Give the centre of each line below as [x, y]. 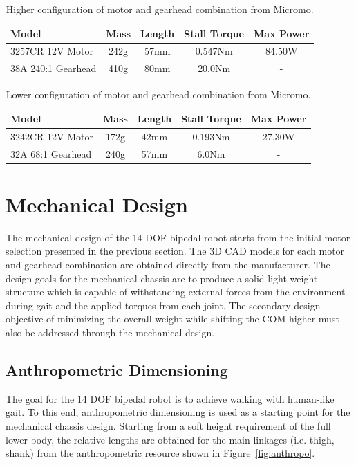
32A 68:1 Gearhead [51, 153]
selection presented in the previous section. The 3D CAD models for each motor [175, 251]
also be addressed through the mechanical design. [110, 332]
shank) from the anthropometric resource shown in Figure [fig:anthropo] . [160, 453]
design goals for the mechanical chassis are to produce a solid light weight [162, 278]
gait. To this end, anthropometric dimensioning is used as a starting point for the [178, 412]
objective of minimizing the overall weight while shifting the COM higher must [172, 319]
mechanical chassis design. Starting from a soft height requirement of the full [168, 426]
